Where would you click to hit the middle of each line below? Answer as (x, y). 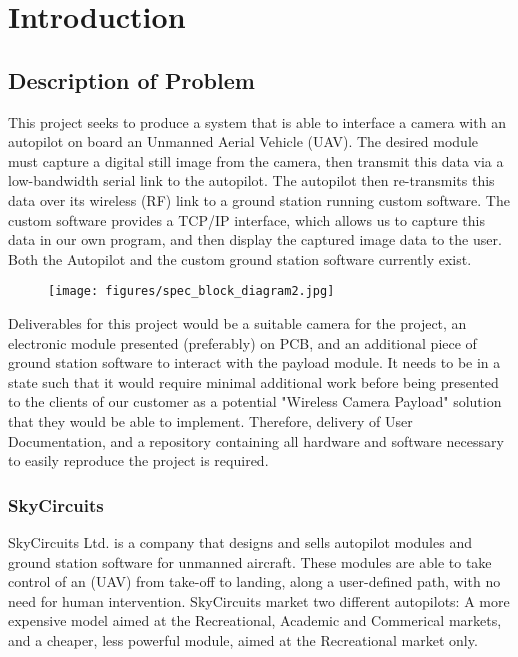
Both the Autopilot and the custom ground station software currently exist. (240, 258)
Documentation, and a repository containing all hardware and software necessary (256, 440)
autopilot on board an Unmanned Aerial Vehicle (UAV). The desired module (243, 141)
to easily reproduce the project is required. (138, 460)
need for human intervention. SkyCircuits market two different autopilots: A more (259, 600)
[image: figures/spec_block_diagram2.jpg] (191, 291)
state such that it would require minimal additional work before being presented (253, 381)
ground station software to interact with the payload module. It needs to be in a (254, 362)
